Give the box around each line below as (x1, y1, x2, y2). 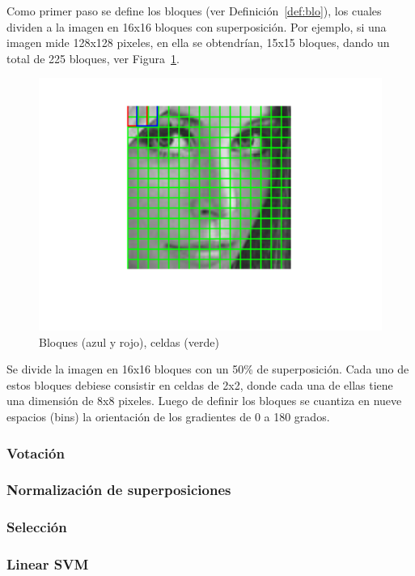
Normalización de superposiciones (6, 480, 231, 500)
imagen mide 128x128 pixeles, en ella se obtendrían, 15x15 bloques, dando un (6, 34, 390, 51)
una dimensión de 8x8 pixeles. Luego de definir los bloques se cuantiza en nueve (6, 392, 402, 409)
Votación (6, 442, 65, 463)
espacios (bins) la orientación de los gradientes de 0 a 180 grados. (6, 408, 330, 425)
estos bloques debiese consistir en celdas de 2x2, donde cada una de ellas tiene (6, 376, 393, 393)
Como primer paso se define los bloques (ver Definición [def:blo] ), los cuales (6, 2, 382, 19)
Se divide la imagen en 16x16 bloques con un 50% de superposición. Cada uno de (6, 361, 409, 378)
